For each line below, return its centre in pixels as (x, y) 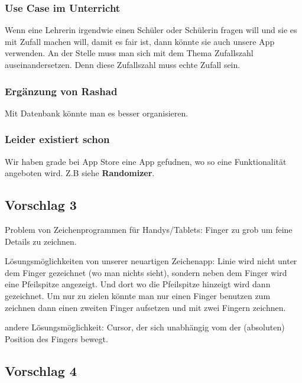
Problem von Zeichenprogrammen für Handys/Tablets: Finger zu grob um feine (149, 230)
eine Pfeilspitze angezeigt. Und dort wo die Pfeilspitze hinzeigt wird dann (138, 284)
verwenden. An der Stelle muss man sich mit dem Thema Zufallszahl (129, 53)
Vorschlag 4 (41, 370)
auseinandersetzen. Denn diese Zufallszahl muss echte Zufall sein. (123, 64)
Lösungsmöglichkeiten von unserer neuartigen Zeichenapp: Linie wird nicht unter (151, 261)
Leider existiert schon (57, 139)
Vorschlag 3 (41, 205)
